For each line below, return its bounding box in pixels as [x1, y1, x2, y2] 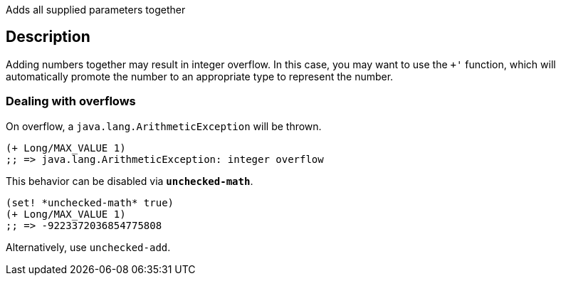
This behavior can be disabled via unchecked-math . [6, 174, 253, 187]
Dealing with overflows [6, 94, 136, 109]
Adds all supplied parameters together [6, 4, 186, 16]
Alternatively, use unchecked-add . [6, 240, 171, 253]
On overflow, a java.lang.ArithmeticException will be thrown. [6, 120, 322, 132]
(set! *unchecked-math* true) [6, 196, 174, 208]
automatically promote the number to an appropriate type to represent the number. [6, 70, 394, 83]
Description [6, 28, 90, 46]
